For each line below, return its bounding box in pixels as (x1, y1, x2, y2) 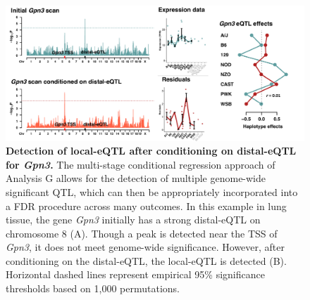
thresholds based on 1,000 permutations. (6, 281, 180, 296)
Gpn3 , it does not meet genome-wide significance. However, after (6, 240, 285, 254)
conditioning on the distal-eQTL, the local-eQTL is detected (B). (6, 253, 287, 268)
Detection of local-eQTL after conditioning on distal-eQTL (6, 143, 297, 158)
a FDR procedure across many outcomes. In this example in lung (6, 198, 287, 213)
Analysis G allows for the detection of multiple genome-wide (6, 171, 266, 185)
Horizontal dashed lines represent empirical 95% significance (6, 267, 265, 282)
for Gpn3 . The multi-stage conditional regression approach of (6, 157, 275, 171)
